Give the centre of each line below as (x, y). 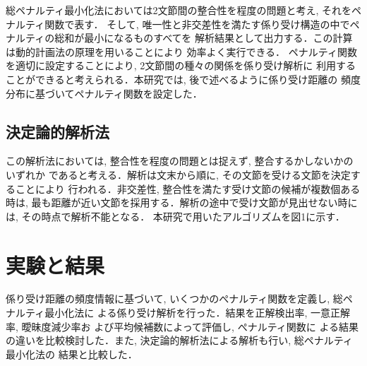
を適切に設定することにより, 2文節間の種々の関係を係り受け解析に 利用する (181, 65)
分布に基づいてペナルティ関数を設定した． (104, 93)
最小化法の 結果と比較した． (72, 354)
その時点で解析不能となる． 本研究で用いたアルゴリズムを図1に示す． (183, 216)
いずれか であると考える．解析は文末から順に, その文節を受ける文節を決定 (178, 174)
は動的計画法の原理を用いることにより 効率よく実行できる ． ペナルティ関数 (181, 51)
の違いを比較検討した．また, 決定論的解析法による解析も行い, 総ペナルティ (179, 340)
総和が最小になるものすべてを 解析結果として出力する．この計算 (204, 38)
